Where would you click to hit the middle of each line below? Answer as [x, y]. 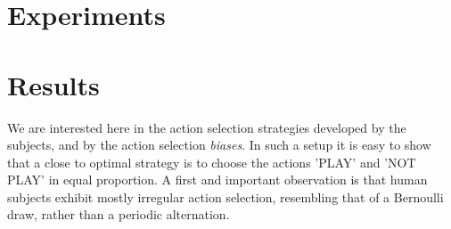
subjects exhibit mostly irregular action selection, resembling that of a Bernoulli [225, 196]
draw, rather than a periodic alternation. [119, 214]
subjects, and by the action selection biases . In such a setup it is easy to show [219, 145]
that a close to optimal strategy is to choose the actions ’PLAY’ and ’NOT [212, 162]
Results [53, 84]
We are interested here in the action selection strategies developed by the [207, 127]
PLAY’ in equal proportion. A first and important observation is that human [217, 180]
